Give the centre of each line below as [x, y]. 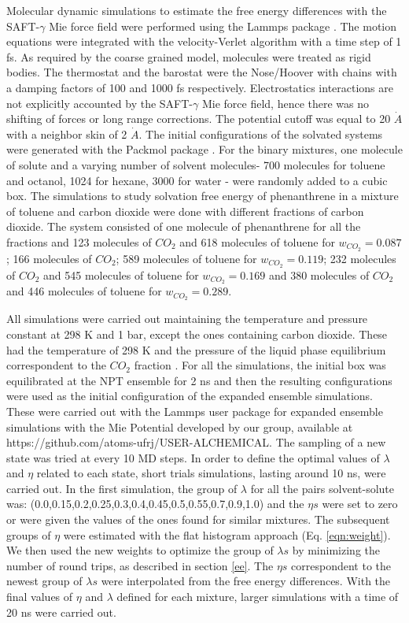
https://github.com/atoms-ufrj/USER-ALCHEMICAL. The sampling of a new [196, 442]
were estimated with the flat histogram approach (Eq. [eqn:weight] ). [227, 534]
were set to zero [360, 504]
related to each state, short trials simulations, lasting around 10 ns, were [211, 473]
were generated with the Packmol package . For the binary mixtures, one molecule [204, 149]
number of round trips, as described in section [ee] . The [140, 565]
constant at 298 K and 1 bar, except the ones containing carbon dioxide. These [197, 334]
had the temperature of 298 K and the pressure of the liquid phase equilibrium [196, 349]
